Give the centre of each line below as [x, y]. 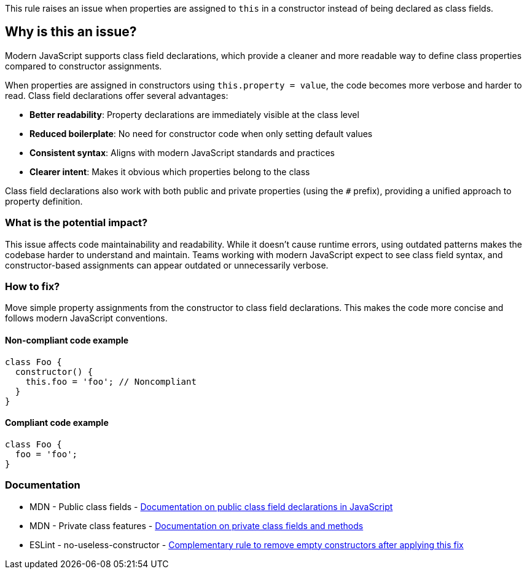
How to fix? [33, 286]
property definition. [44, 201]
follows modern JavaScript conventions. [86, 318]
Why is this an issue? [71, 32]
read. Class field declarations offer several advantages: [117, 95]
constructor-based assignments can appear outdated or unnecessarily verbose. [167, 265]
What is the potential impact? [76, 223]
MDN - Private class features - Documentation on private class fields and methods [197, 525]
